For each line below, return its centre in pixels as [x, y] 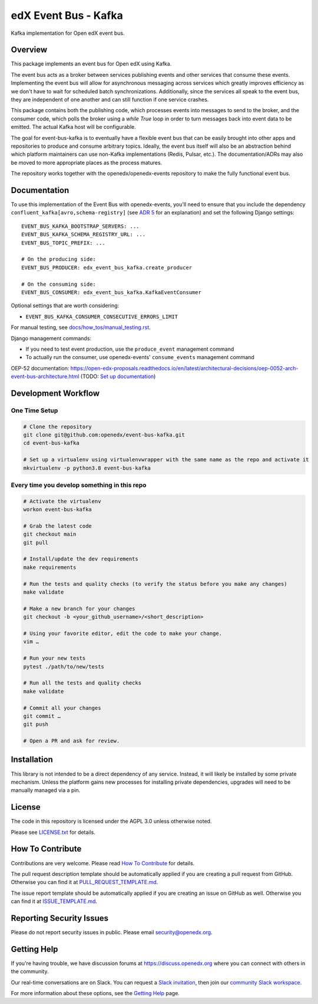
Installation [32, 760]
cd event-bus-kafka [51, 443]
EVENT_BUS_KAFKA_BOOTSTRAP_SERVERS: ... [80, 226]
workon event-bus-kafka [58, 510]
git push [36, 724]
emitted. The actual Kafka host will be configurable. [74, 127]
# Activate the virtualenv [62, 501]
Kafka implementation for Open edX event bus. [68, 33]
